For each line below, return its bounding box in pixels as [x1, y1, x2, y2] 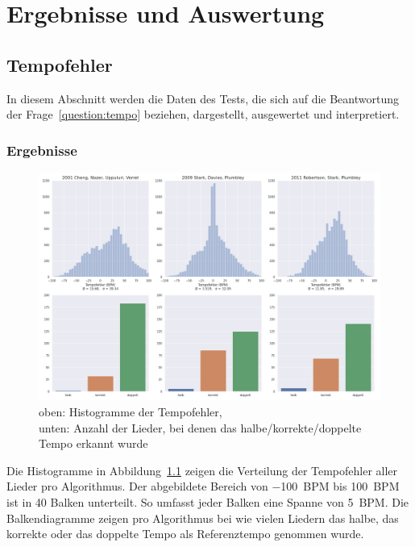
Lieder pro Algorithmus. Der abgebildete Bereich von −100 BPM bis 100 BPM [6, 478, 400, 495]
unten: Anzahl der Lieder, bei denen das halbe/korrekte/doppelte [39, 419, 362, 436]
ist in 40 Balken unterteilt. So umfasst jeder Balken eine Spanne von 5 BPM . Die [6, 493, 409, 510]
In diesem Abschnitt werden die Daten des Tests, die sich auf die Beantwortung [6, 90, 399, 106]
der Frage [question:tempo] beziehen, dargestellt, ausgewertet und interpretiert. [6, 106, 400, 123]
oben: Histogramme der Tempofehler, [39, 403, 222, 420]
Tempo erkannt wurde [39, 435, 148, 452]
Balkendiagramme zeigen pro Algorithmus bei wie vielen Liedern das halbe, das [6, 509, 399, 526]
